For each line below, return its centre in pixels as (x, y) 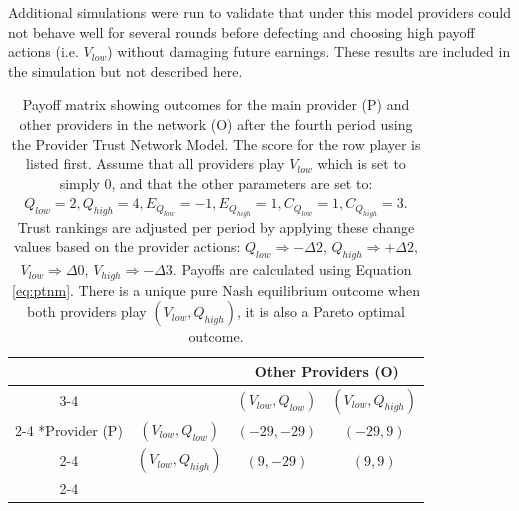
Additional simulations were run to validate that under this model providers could (259, 12)
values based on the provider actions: (127, 246)
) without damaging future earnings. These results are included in (309, 51)
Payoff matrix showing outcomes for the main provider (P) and (216, 104)
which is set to (361, 163)
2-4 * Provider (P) (69, 430)
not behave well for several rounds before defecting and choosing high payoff (241, 31)
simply (79, 182)
